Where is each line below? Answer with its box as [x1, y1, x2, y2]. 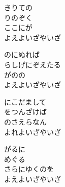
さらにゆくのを [4, 163, 54, 174]
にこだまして [4, 96, 47, 107]
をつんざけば [4, 106, 47, 117]
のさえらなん [4, 116, 47, 127]
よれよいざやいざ [4, 126, 61, 137]
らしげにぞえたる [4, 59, 61, 69]
